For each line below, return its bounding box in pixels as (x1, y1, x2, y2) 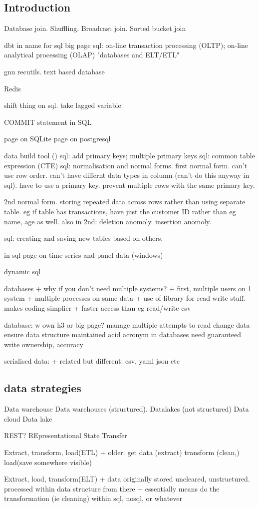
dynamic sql (4, 266, 41, 277)
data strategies (4, 380, 81, 396)
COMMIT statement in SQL (4, 116, 92, 127)
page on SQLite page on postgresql (4, 133, 111, 144)
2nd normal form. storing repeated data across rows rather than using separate (4, 196, 246, 207)
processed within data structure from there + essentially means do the (4, 483, 220, 494)
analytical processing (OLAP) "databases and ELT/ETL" (4, 49, 180, 60)
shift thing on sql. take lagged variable (4, 100, 121, 110)
